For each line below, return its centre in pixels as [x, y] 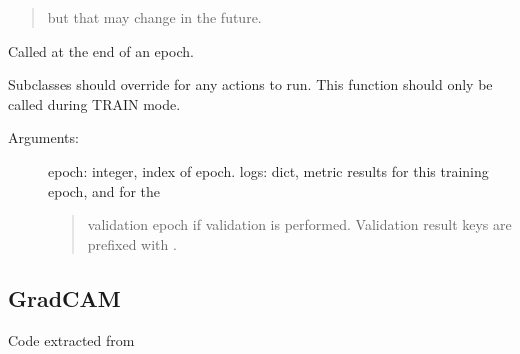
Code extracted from [71, 339]
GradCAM [64, 297]
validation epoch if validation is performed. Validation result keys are [299, 224]
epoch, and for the [104, 190]
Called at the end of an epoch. [101, 50]
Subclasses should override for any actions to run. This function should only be [250, 84]
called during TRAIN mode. [94, 103]
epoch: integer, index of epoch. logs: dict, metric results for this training [268, 170]
